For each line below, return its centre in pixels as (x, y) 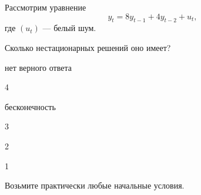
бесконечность (30, 106)
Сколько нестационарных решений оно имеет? (88, 47)
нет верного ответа (38, 67)
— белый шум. (69, 28)
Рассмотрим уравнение (46, 7)
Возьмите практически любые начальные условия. (95, 185)
